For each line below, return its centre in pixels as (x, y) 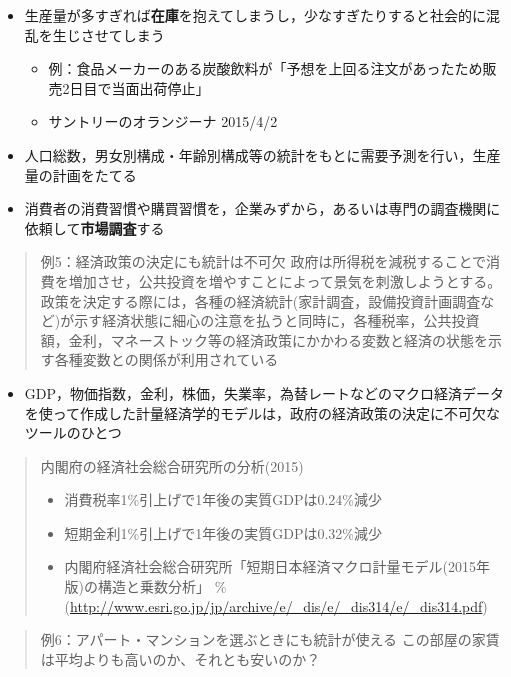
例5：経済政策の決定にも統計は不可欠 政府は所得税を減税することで (263, 261)
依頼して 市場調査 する (94, 227)
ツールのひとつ (73, 432)
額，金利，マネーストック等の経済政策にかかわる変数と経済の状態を (264, 339)
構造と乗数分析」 (154, 586)
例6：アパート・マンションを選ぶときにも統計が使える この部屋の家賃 (270, 639)
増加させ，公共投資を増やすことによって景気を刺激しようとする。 (285, 280)
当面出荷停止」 (160, 87)
